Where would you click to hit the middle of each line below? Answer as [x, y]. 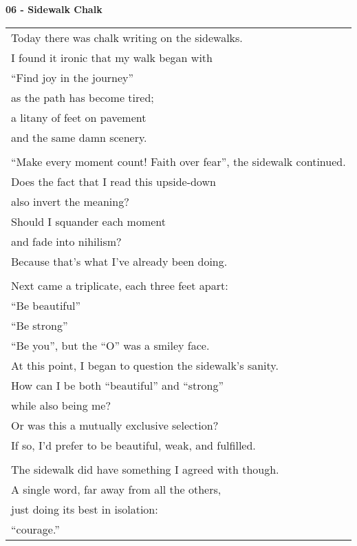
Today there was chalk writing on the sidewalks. [127, 37]
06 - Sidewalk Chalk [54, 9]
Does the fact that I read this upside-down [113, 181]
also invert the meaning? [70, 201]
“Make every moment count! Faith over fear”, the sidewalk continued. [178, 161]
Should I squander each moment [89, 221]
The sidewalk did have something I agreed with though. [145, 469]
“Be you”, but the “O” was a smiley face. [110, 345]
